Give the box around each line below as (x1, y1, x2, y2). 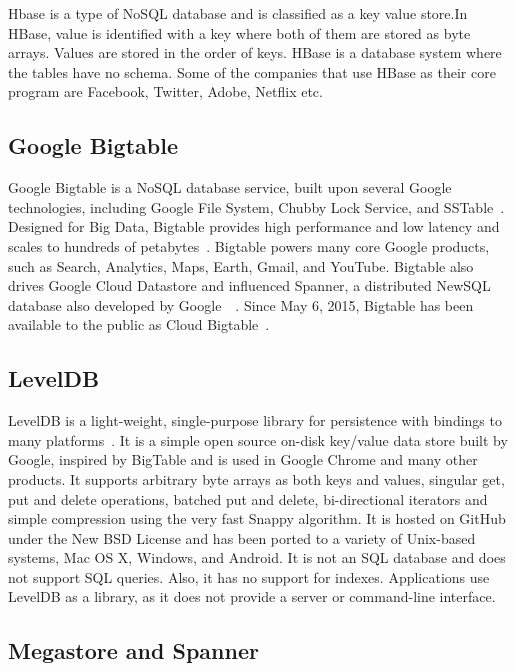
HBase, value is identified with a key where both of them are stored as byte (8, 22, 471, 43)
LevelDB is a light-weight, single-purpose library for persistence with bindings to (8, 410, 502, 431)
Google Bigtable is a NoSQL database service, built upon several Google (8, 177, 452, 198)
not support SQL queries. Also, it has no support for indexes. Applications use (8, 566, 490, 587)
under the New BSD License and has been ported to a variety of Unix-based (8, 527, 476, 548)
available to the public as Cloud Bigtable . (8, 314, 270, 335)
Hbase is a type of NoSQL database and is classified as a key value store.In (8, 3, 468, 23)
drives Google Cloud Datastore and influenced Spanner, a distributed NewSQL (8, 275, 491, 296)
